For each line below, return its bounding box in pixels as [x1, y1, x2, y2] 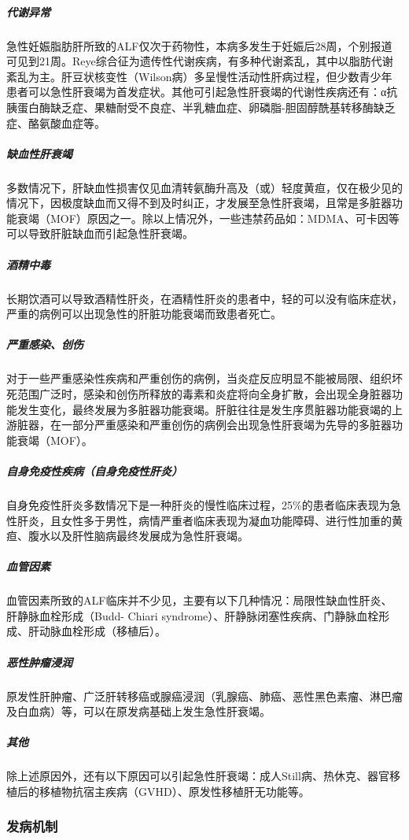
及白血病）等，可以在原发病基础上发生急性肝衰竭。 [6, 703, 271, 720]
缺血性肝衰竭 [6, 145, 72, 161]
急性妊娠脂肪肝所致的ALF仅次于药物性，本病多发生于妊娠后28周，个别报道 [6, 37, 392, 54]
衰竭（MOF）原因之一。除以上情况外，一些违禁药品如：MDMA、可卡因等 [17, 209, 400, 226]
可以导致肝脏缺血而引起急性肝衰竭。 [6, 225, 193, 242]
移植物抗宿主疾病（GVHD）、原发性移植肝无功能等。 [39, 783, 310, 799]
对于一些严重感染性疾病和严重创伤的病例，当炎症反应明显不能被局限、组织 [6, 370, 392, 387]
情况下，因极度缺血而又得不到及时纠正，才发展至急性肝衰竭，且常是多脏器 [6, 194, 392, 211]
